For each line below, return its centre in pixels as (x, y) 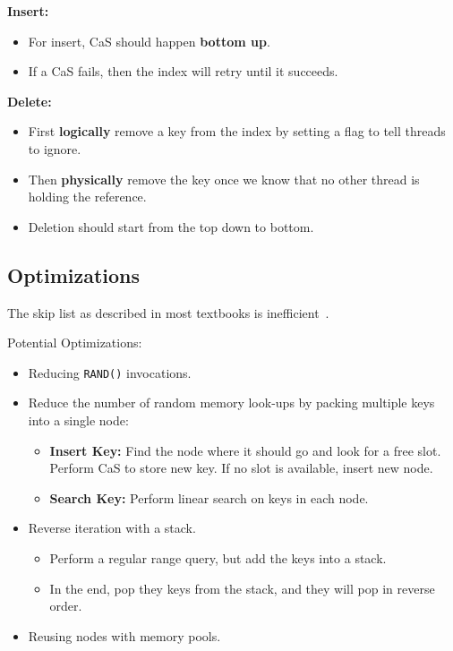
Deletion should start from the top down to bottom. (171, 226)
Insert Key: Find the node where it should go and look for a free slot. (245, 450)
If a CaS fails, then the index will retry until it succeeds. (183, 71)
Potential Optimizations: (75, 343)
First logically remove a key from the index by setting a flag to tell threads (237, 131)
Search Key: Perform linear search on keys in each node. (209, 497)
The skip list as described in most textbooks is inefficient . (168, 312)
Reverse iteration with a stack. (112, 528)
